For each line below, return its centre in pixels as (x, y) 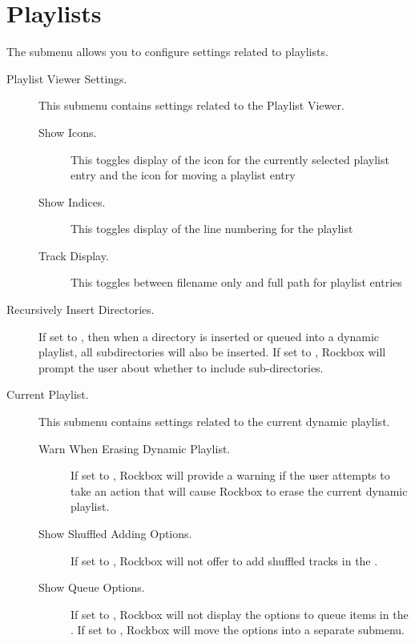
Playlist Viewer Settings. (67, 78)
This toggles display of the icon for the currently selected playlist (230, 159)
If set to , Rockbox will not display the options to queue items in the (240, 614)
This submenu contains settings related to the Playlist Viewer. (191, 105)
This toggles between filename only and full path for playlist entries (236, 282)
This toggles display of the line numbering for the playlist (212, 229)
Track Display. (74, 255)
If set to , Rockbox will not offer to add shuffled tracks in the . (224, 560)
